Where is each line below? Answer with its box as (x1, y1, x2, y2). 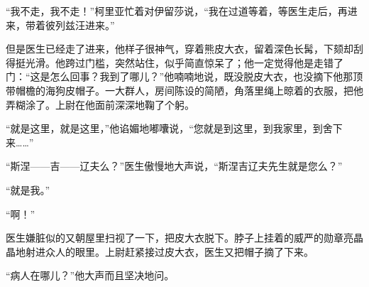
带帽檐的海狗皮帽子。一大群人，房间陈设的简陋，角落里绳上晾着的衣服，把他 (6, 82, 363, 97)
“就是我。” (6, 182, 50, 197)
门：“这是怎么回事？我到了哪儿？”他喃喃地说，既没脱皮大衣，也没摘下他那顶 (6, 69, 363, 84)
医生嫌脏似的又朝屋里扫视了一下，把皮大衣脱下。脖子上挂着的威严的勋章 (6, 230, 343, 245)
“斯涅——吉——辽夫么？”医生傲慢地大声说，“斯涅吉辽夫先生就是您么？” (6, 158, 343, 173)
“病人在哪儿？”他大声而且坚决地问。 (6, 268, 175, 283)
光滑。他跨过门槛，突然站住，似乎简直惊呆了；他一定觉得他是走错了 (25, 55, 343, 70)
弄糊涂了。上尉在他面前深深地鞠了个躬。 (6, 97, 194, 112)
